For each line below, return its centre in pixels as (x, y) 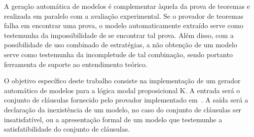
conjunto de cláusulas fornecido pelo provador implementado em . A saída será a (126, 100)
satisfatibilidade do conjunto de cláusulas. (67, 129)
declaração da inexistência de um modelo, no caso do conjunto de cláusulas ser (123, 109)
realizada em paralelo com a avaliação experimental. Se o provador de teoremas (124, 16)
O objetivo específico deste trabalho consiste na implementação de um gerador (122, 81)
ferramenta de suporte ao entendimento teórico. (76, 64)
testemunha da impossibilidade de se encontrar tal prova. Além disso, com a (119, 35)
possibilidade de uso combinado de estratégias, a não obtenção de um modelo (121, 45)
